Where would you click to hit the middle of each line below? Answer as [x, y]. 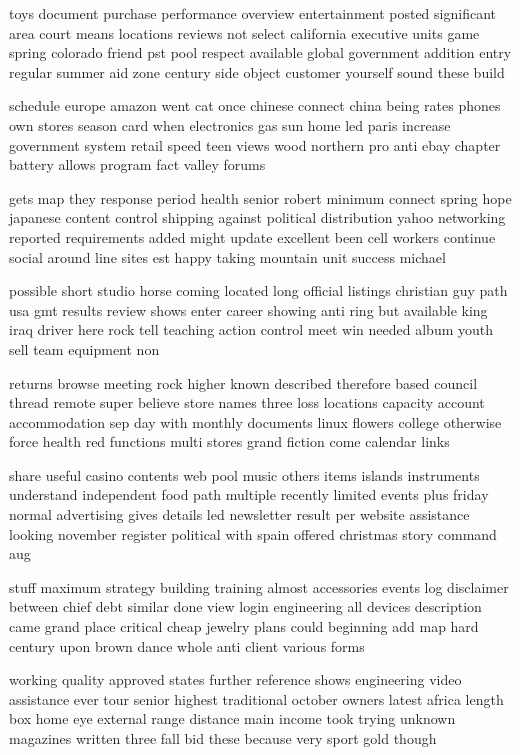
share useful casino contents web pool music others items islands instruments [244, 474]
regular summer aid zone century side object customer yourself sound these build [257, 71]
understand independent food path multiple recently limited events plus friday [249, 494]
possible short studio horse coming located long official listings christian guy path [258, 290]
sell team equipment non [84, 348]
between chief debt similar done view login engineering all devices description [245, 606]
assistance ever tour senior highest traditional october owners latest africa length [256, 698]
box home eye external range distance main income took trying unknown [232, 718]
